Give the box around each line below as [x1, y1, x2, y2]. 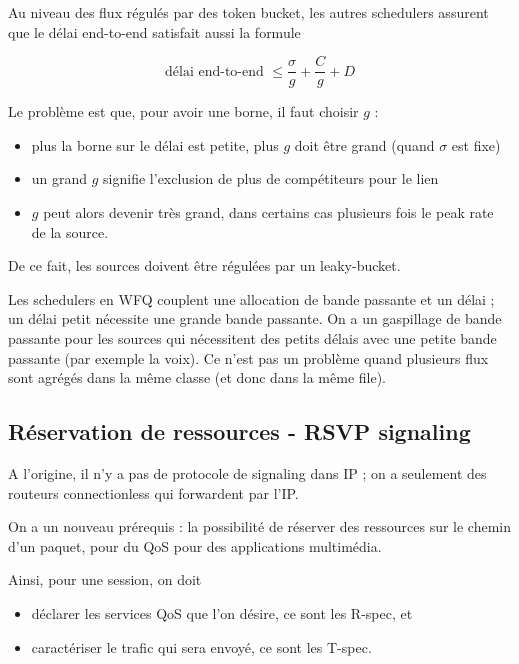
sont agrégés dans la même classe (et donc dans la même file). [8, 367, 387, 388]
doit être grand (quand [294, 134, 435, 155]
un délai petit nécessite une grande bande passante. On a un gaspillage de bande [8, 308, 502, 329]
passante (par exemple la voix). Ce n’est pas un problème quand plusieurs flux [8, 347, 489, 368]
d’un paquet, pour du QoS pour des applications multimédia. [8, 535, 382, 556]
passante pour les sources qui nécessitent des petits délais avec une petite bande [8, 328, 497, 348]
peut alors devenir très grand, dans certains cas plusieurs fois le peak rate [43, 202, 494, 223]
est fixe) [451, 134, 501, 155]
